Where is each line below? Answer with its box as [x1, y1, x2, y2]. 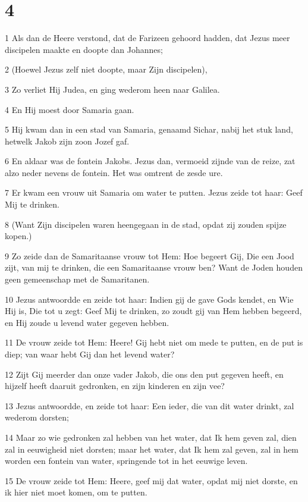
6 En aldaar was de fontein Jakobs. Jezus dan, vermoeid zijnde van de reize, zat [5, 155, 296, 167]
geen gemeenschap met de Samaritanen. [5, 273, 150, 285]
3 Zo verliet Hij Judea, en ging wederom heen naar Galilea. [5, 83, 220, 95]
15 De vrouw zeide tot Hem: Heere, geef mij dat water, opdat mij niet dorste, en [5, 474, 298, 487]
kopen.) [5, 230, 32, 242]
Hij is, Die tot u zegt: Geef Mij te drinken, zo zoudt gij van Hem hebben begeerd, [5, 305, 302, 317]
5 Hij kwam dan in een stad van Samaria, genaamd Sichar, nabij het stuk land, [5, 123, 293, 136]
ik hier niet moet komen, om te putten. [5, 486, 147, 498]
